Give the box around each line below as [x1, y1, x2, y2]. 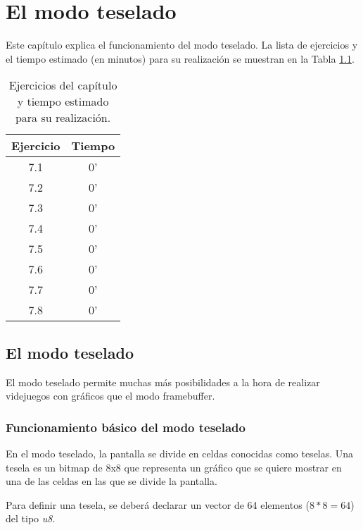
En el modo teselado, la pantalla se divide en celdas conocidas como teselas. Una [6, 445, 354, 460]
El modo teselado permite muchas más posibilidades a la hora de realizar [6, 374, 320, 389]
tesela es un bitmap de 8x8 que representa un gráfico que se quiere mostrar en [6, 460, 342, 474]
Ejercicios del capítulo [8, 77, 117, 94]
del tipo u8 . [6, 511, 56, 526]
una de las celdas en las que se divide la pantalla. [6, 474, 217, 488]
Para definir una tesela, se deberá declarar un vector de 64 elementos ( [6, 497, 310, 512]
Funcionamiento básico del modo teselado [6, 418, 246, 436]
